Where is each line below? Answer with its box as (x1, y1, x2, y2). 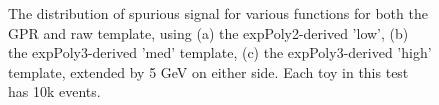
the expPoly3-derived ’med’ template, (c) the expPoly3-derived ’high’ (8, 42, 432, 63)
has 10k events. (8, 81, 101, 102)
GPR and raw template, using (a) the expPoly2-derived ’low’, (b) (8, 22, 409, 43)
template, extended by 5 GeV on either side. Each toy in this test (8, 61, 409, 82)
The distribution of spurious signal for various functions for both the (8, 3, 428, 23)
